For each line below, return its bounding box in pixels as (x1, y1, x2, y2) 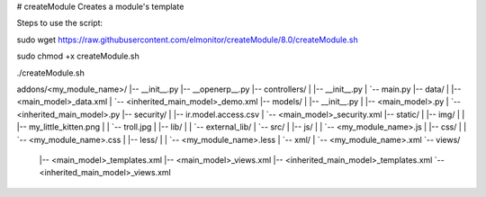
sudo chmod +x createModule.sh (16, 50, 139, 62)
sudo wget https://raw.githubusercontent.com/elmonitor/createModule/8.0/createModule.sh (16, 34, 359, 45)
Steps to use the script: (16, 18, 103, 29)
